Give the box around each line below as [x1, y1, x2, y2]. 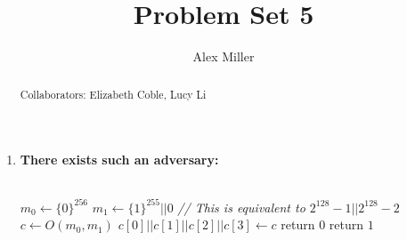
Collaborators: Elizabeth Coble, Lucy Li [20, 86, 207, 101]
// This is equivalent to [177, 197, 305, 216]
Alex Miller [192, 47, 255, 66]
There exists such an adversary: [20, 150, 219, 169]
